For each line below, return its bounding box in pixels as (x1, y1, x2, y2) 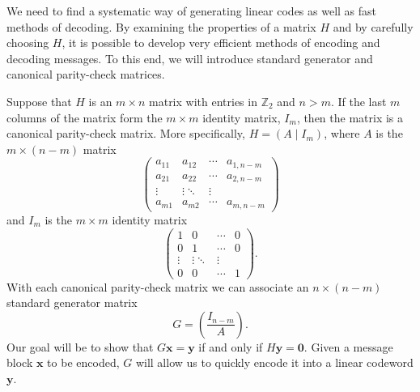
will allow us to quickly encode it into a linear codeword (135, 354, 414, 371)
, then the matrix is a (296, 109, 404, 126)
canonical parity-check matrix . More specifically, (6, 125, 245, 142)
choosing (6, 34, 49, 51)
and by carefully (333, 18, 414, 35)
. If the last (330, 92, 387, 109)
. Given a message (303, 338, 393, 355)
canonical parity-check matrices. (6, 66, 165, 83)
